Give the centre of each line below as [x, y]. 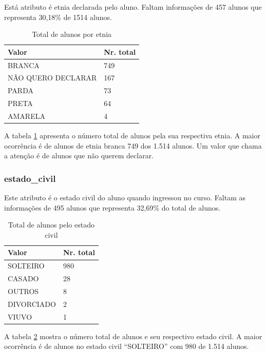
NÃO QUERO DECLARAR [52, 78]
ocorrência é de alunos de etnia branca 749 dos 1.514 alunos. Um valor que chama [133, 145]
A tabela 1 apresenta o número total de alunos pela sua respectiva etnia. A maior [132, 136]
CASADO [23, 278]
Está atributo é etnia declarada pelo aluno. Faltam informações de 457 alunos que [133, 7]
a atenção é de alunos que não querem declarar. [79, 155]
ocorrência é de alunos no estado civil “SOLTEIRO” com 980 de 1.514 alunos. [127, 346]
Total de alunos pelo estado [51, 225]
